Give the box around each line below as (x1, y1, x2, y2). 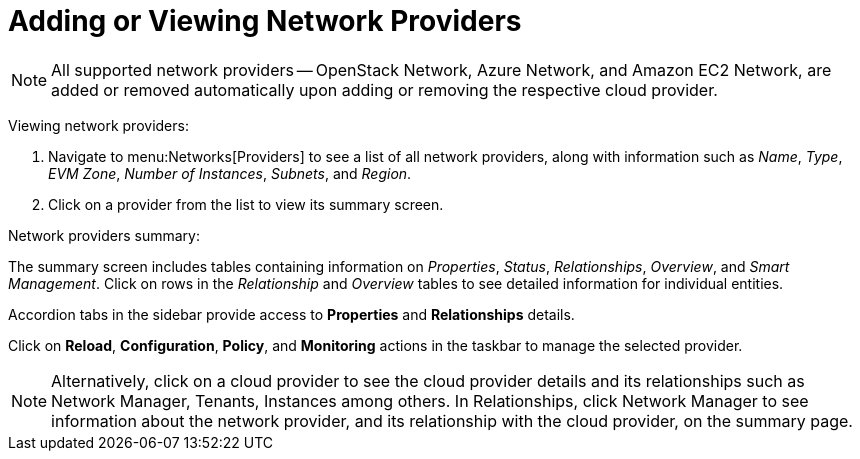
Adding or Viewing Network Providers (8, 4, 522, 38)
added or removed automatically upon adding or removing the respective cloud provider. (51, 79, 718, 100)
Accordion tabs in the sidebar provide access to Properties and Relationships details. (8, 305, 575, 323)
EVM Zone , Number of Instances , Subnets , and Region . (48, 164, 412, 182)
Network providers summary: (8, 226, 200, 244)
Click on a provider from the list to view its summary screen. (48, 195, 444, 213)
